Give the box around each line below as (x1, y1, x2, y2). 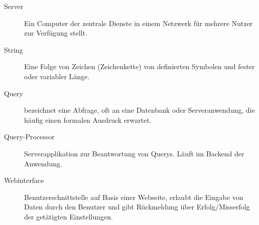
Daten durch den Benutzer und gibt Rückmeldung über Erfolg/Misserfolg (24, 201, 250, 212)
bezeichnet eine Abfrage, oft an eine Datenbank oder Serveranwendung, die (24, 105, 255, 115)
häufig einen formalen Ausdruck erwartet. (24, 114, 152, 125)
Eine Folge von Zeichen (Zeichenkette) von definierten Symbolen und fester (24, 61, 255, 72)
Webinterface (4, 175, 44, 185)
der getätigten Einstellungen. (24, 211, 113, 221)
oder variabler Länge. (24, 71, 90, 81)
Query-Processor (4, 131, 55, 142)
